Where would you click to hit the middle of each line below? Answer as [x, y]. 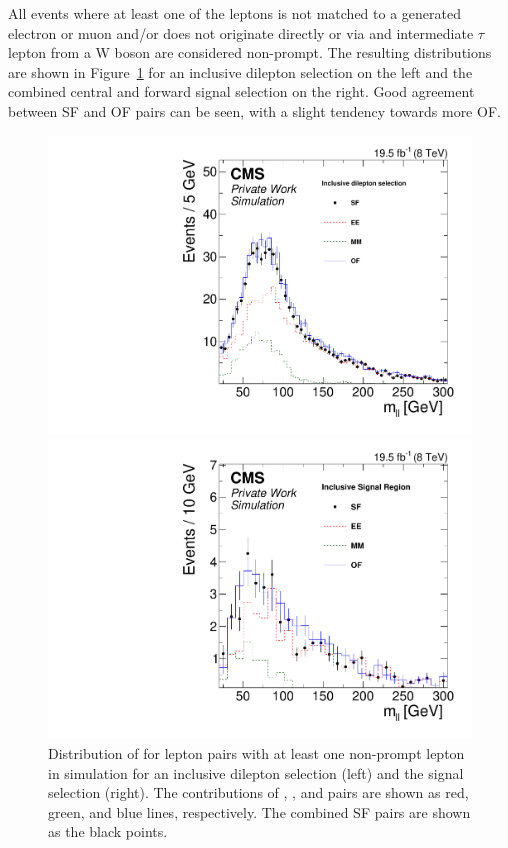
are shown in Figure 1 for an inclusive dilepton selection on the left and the [240, 71]
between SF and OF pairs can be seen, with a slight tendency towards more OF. [254, 110]
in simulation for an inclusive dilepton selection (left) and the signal [256, 772]
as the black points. [108, 831]
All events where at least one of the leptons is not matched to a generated [234, 13]
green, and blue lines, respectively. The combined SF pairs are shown [259, 811]
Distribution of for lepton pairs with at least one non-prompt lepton [256, 753]
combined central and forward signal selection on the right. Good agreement [241, 91]
